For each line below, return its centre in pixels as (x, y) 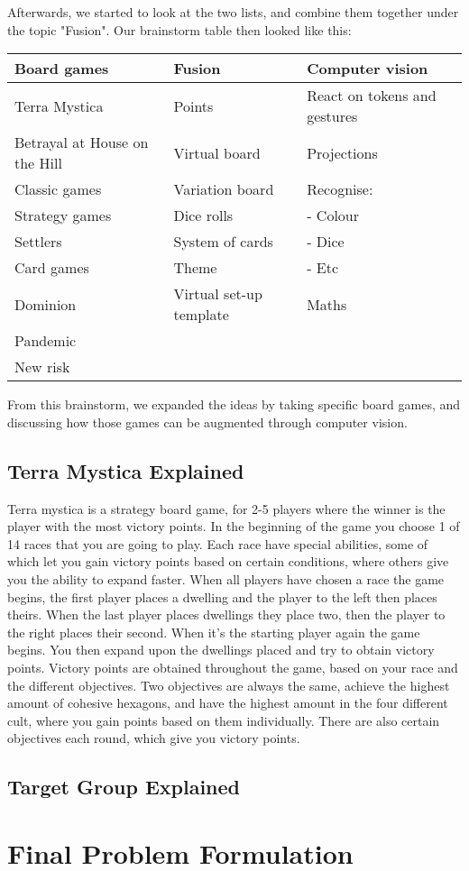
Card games (52, 268)
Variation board (224, 189)
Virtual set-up (218, 294)
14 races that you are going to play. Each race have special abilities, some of (218, 543)
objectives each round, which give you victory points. (154, 738)
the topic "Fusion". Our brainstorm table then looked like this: (179, 29)
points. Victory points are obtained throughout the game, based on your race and (233, 667)
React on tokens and (372, 96)
